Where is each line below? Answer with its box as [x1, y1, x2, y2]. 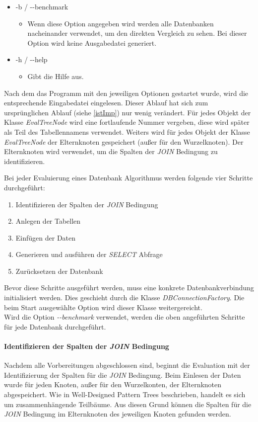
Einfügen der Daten [15, 232, 76, 243]
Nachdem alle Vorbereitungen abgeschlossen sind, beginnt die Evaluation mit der [4, 360, 250, 370]
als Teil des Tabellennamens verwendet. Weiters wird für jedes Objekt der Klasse [4, 126, 250, 137]
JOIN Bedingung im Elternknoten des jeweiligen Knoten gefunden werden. [4, 409, 231, 419]
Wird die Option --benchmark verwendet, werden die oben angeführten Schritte [4, 312, 245, 322]
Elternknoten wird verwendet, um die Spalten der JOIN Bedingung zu [4, 146, 218, 157]
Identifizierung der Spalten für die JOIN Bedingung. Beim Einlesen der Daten [4, 369, 241, 380]
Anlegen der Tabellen [15, 216, 81, 226]
